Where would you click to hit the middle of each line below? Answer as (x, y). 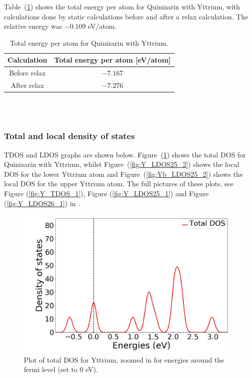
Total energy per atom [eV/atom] (113, 60)
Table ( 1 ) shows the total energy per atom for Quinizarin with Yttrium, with (122, 6)
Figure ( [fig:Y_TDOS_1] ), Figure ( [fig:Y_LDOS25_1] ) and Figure (106, 193)
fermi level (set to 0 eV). (61, 369)
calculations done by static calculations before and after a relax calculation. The (126, 16)
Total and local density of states (70, 136)
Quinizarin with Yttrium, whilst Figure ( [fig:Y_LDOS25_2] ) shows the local (122, 164)
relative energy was (33, 26)
